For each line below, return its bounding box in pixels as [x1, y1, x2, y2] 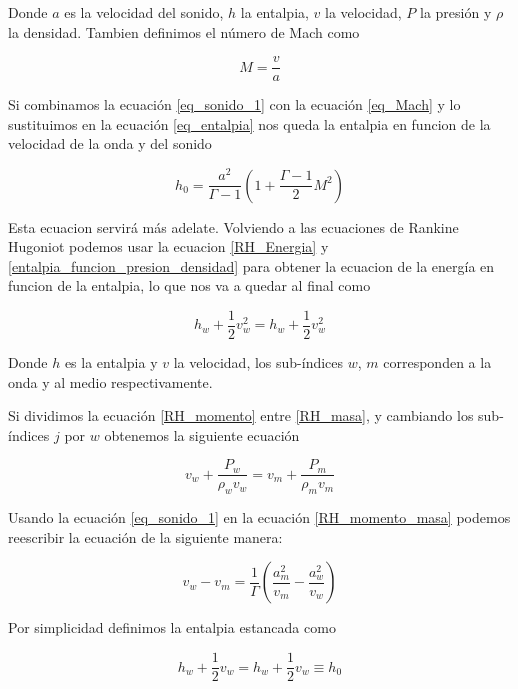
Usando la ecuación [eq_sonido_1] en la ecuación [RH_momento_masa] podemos [8, 507, 511, 528]
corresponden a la [383, 352, 492, 373]
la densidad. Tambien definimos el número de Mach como [8, 21, 360, 42]
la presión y [420, 2, 492, 22]
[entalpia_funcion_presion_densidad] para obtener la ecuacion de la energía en [8, 255, 495, 276]
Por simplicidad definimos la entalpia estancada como [8, 617, 336, 638]
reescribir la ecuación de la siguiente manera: [8, 526, 283, 547]
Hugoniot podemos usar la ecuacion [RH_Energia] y [8, 236, 329, 257]
